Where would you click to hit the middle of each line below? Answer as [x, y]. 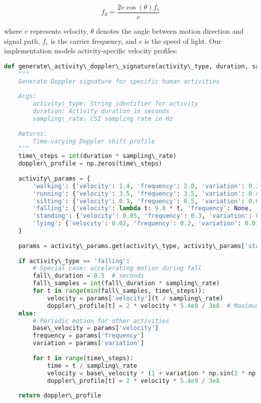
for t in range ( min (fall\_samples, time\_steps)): [119, 291]
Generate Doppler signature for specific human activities [119, 81]
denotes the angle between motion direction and [170, 31]
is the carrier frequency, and [94, 41]
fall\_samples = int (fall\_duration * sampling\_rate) [126, 284]
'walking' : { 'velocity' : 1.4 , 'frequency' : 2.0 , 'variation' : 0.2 [146, 186]
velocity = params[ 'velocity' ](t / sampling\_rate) [135, 298]
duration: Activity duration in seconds [101, 111]
